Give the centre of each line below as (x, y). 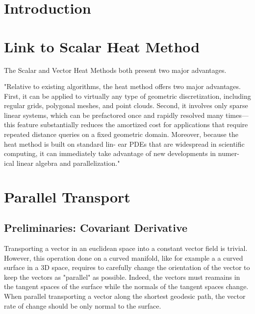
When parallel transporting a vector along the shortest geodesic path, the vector (125, 296)
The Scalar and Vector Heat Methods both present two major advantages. (115, 70)
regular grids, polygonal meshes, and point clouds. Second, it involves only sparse (126, 105)
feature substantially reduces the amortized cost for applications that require (133, 124)
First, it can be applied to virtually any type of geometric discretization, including (127, 96)
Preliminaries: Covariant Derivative (96, 228)
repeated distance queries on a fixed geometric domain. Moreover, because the (121, 134)
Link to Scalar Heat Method (102, 46)
